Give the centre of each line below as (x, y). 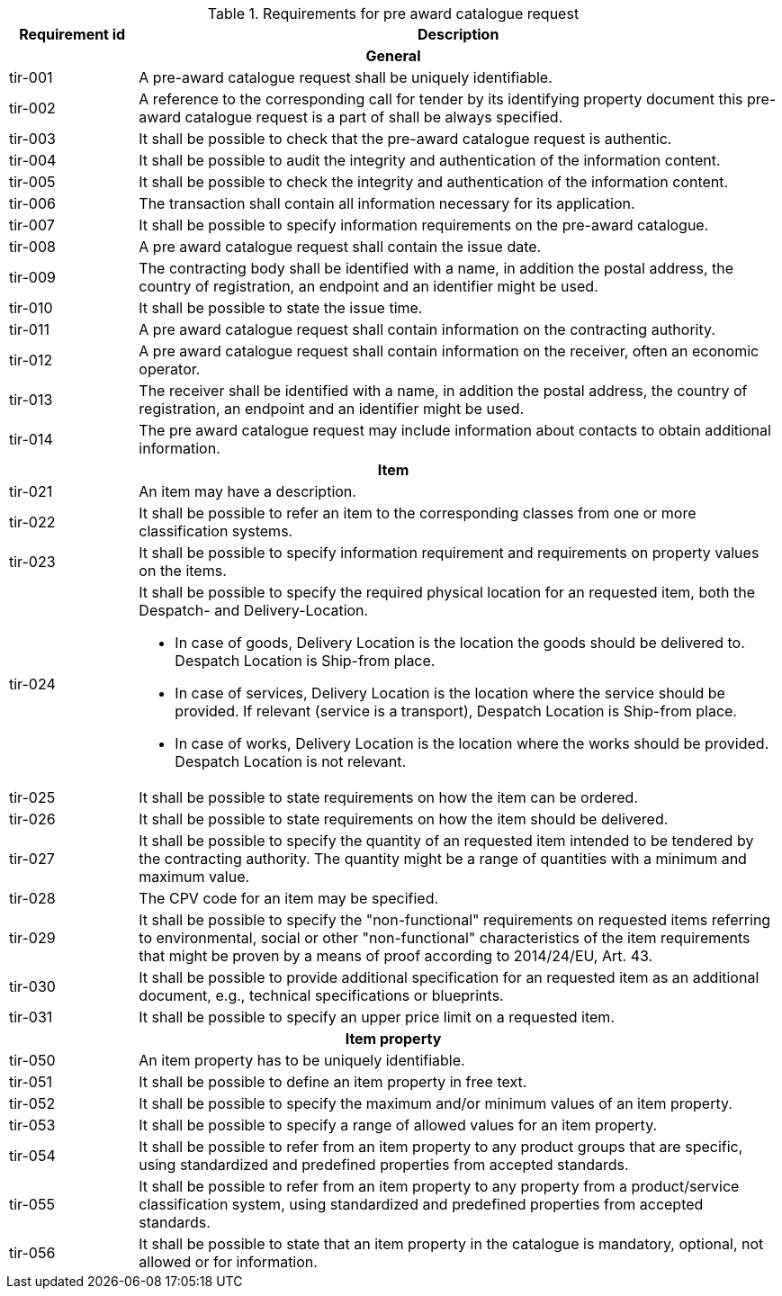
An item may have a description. (247, 491)
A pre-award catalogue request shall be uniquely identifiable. (346, 77)
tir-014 (31, 439)
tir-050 (32, 1060)
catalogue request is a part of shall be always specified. (374, 117)
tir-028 (32, 898)
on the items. (183, 571)
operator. (170, 369)
